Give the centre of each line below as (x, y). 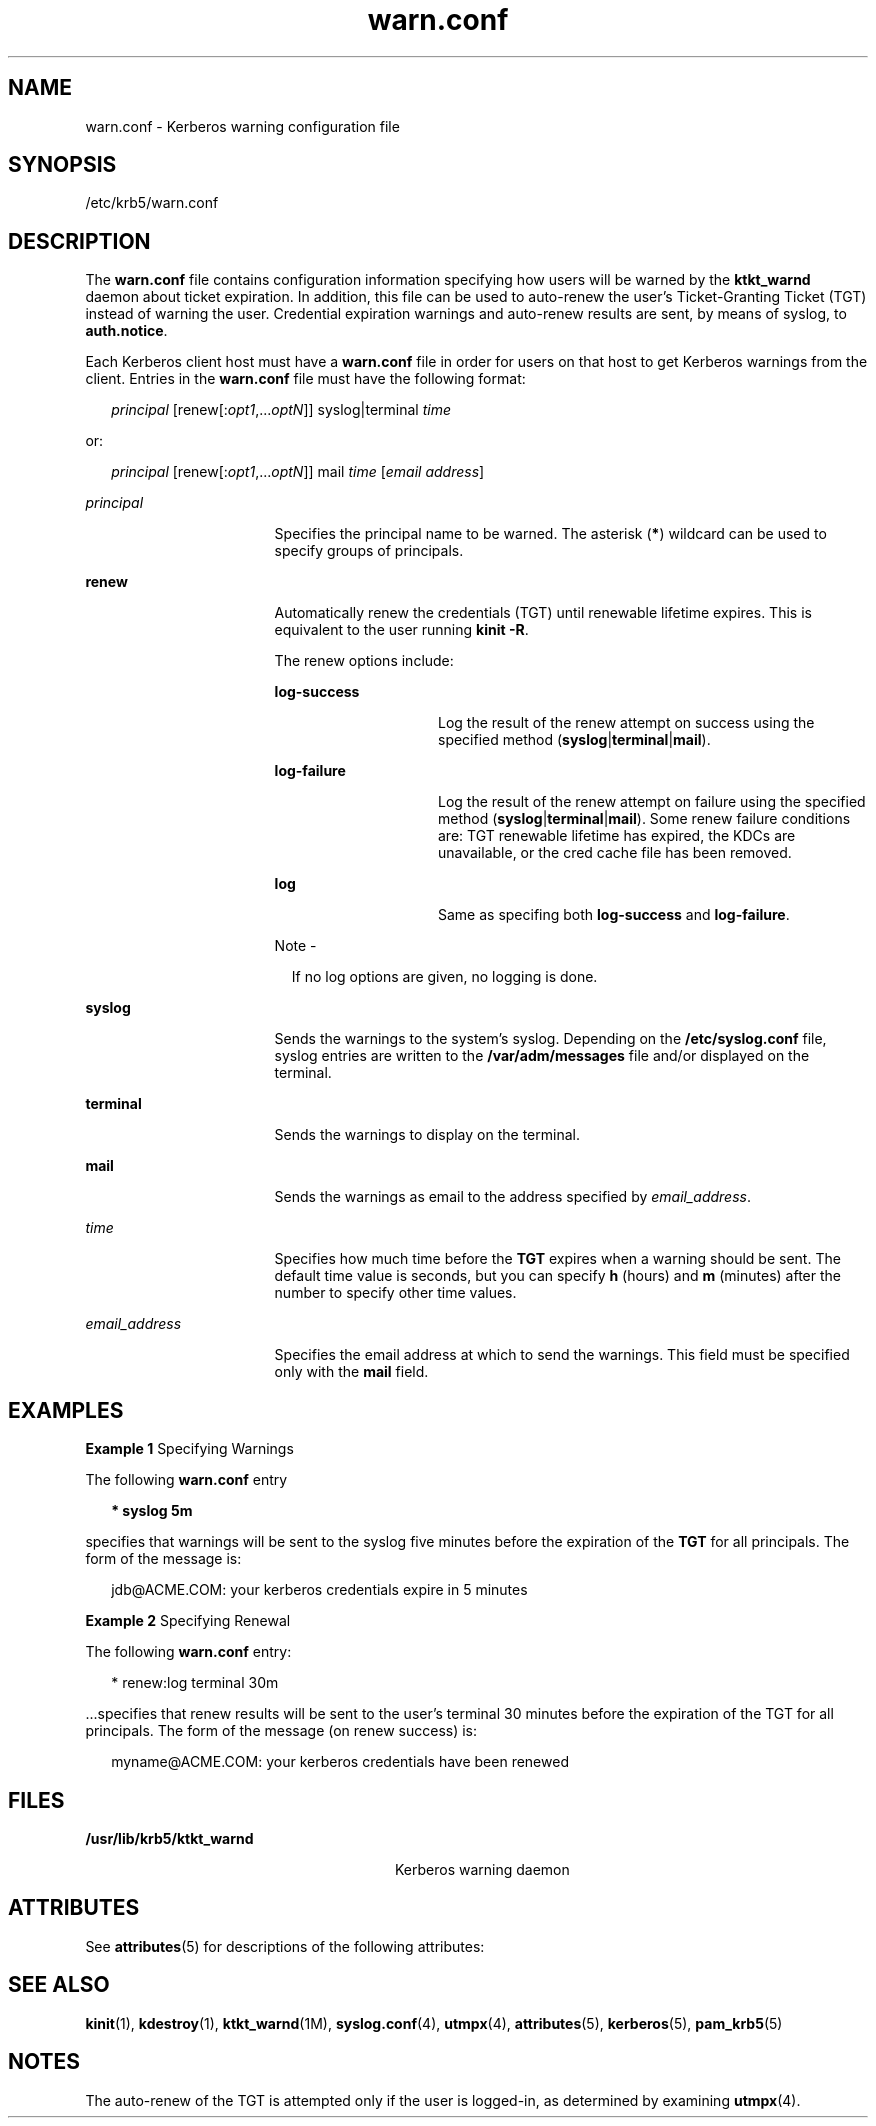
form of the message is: (163, 1559)
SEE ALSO (59, 1985)
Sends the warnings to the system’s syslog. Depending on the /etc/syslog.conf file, (550, 1039)
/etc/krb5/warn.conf (152, 203)
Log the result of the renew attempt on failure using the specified (652, 802)
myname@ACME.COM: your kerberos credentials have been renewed (340, 1762)
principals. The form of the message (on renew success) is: (281, 1731)
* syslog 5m (152, 1511)
